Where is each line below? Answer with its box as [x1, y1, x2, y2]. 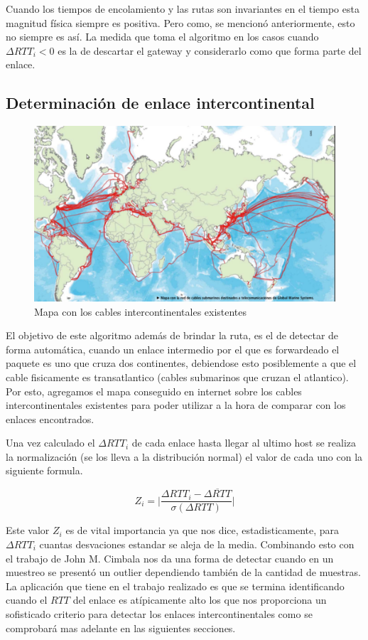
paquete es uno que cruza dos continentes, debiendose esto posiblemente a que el [6, 356, 357, 370]
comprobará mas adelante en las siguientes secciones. [6, 620, 236, 635]
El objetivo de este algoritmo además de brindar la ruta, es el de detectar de [6, 328, 339, 343]
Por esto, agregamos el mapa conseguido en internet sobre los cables [6, 383, 302, 398]
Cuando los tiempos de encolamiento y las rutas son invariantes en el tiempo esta [6, 1, 359, 16]
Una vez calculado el [6, 435, 95, 450]
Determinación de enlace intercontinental [6, 92, 315, 114]
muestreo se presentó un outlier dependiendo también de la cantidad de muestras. [6, 565, 361, 580]
